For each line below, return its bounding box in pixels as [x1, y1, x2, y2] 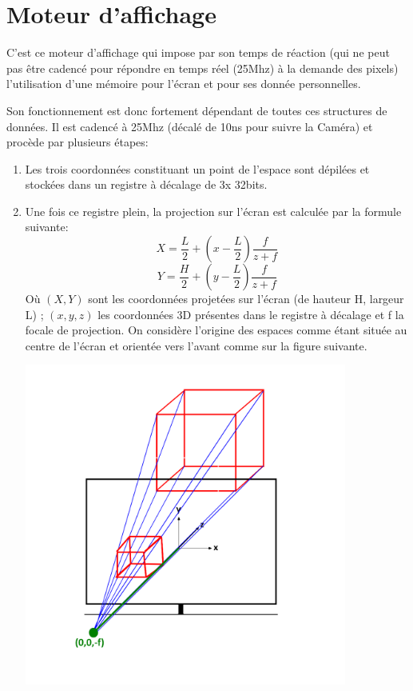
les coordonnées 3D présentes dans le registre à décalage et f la [97, 306, 404, 322]
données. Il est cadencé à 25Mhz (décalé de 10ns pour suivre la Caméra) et [6, 118, 373, 134]
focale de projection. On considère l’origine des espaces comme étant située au [25, 322, 407, 338]
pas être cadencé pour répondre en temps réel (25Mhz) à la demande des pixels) [6, 59, 399, 76]
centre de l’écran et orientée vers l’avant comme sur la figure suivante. [25, 337, 367, 353]
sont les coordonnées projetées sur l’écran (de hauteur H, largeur [88, 290, 404, 307]
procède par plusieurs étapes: [6, 134, 149, 150]
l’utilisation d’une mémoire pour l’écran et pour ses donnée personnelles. [6, 75, 361, 92]
